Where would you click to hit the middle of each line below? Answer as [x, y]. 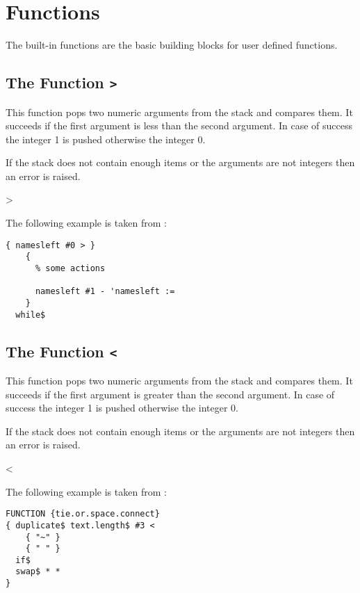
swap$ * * [38, 572]
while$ [31, 315]
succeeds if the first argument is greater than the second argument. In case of [170, 394]
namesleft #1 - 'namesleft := [105, 292]
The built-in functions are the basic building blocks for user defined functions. [172, 45]
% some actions [70, 268]
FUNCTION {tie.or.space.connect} [83, 514]
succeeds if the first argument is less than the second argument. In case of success [179, 125]
